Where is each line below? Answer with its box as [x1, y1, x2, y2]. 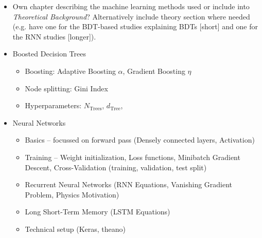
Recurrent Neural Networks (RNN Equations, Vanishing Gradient [25, 179, 233, 190]
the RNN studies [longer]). [12, 31, 96, 42]
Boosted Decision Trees [12, 48, 86, 59]
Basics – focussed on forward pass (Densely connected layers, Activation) [25, 134, 255, 145]
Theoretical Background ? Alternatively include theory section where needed [12, 11, 250, 22]
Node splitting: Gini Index [25, 83, 108, 93]
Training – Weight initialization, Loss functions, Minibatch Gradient [25, 151, 240, 162]
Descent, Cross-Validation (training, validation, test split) [25, 162, 207, 172]
